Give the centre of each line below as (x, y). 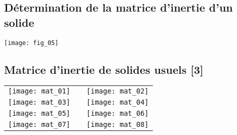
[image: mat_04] (117, 102)
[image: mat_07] (39, 125)
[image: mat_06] (117, 114)
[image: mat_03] (39, 102)
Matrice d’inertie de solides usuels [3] (104, 69)
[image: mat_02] (117, 91)
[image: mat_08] (117, 125)
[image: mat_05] (39, 114)
